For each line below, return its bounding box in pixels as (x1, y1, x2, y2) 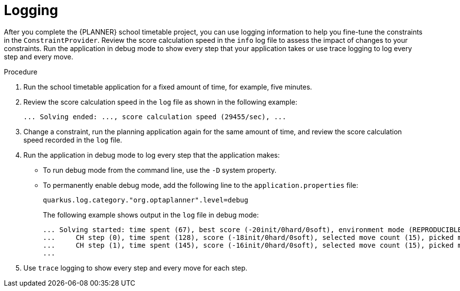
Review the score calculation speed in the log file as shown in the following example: (23, 97, 298, 106)
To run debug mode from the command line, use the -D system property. (43, 165, 277, 174)
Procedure (4, 67, 38, 76)
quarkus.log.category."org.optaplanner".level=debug (43, 196, 249, 204)
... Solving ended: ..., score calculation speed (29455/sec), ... (23, 112, 287, 121)
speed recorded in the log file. (23, 135, 122, 144)
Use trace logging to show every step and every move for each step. (23, 263, 248, 272)
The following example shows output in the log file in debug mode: (43, 210, 259, 219)
